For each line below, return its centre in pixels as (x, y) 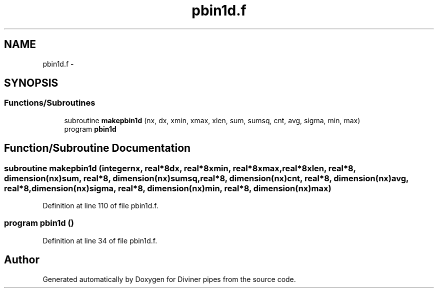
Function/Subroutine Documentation (97, 148)
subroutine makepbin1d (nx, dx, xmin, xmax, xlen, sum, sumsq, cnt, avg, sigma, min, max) (212, 120)
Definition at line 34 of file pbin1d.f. (100, 240)
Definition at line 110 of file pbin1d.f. (100, 206)
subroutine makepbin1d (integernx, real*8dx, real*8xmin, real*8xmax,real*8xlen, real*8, (180, 168)
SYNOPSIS (31, 83)
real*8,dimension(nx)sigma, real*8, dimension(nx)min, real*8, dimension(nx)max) (168, 188)
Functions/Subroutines (50, 103)
